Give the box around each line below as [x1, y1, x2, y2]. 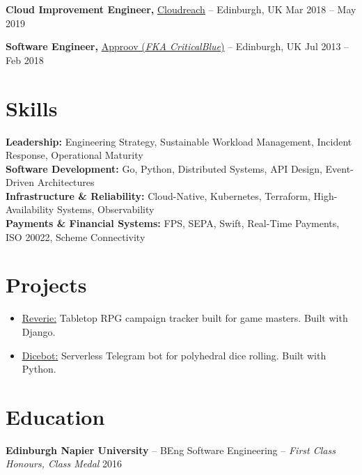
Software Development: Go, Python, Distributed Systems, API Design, [6, 161, 322, 176]
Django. [22, 324, 56, 338]
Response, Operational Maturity [6, 148, 143, 162]
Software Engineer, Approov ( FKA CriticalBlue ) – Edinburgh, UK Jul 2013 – [6, 39, 349, 54]
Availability [6, 202, 54, 217]
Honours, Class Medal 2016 [6, 456, 123, 471]
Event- [325, 161, 354, 176]
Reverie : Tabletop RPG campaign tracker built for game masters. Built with [22, 311, 348, 325]
